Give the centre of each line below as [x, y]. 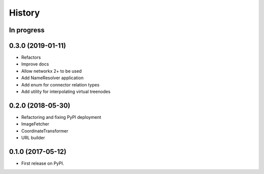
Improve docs [35, 64]
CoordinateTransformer [45, 131]
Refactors [31, 57]
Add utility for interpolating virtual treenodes [66, 92]
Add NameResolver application [53, 78]
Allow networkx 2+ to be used [52, 71]
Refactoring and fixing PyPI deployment [61, 117]
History [24, 13]
